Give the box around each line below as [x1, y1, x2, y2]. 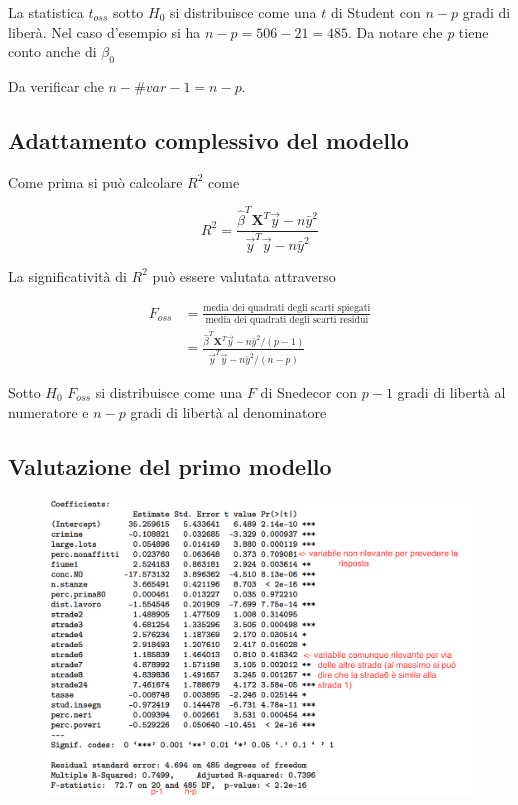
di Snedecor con [260, 382, 358, 402]
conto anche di [8, 41, 97, 62]
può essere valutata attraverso [152, 265, 336, 286]
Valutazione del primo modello [8, 450, 332, 481]
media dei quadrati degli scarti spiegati [203, 303, 371, 314]
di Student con [330, 2, 421, 22]
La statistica [8, 2, 84, 22]
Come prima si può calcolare [8, 171, 183, 192]
